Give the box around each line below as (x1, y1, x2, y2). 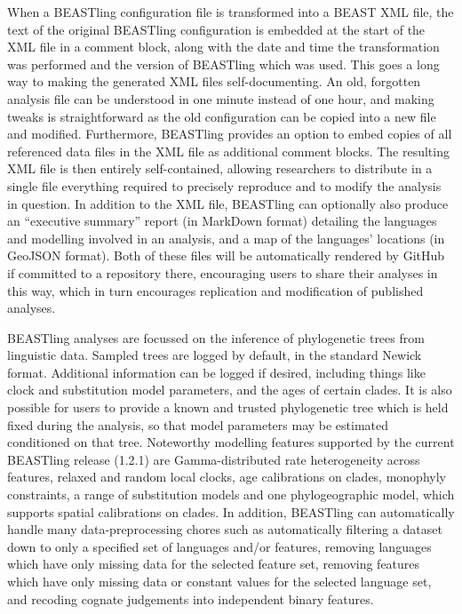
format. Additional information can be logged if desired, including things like (7, 363, 426, 381)
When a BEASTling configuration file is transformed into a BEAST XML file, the (7, 3, 454, 20)
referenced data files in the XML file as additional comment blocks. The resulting (7, 141, 450, 160)
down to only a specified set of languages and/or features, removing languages (7, 537, 432, 555)
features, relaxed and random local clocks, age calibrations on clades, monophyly (7, 467, 446, 486)
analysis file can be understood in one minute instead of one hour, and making (7, 89, 434, 108)
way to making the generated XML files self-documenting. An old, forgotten (7, 72, 421, 91)
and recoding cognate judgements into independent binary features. (7, 589, 374, 608)
